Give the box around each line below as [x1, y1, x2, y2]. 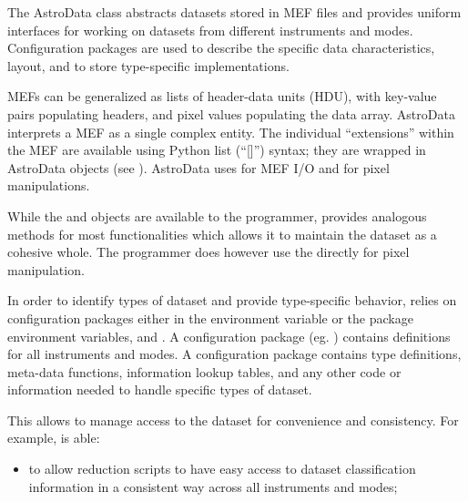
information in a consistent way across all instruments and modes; [28, 476, 398, 496]
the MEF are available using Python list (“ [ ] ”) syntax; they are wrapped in [7, 140, 426, 159]
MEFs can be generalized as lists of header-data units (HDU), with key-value [7, 87, 437, 106]
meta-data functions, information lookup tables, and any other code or [7, 362, 402, 381]
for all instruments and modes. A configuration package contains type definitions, [7, 344, 462, 364]
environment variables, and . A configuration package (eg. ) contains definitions [7, 326, 451, 345]
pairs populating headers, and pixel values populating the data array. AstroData [7, 104, 455, 123]
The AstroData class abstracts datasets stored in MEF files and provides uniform [7, 3, 462, 21]
